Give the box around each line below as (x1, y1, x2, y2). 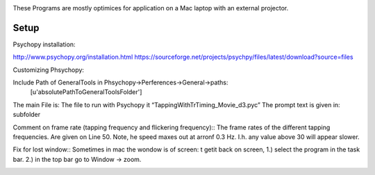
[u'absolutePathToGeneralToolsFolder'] (30, 88, 142, 96)
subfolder (12, 111, 41, 119)
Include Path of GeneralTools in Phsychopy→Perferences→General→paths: (12, 78, 228, 86)
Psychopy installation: (12, 40, 76, 48)
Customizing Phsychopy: (12, 66, 85, 74)
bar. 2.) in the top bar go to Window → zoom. (12, 155, 142, 163)
